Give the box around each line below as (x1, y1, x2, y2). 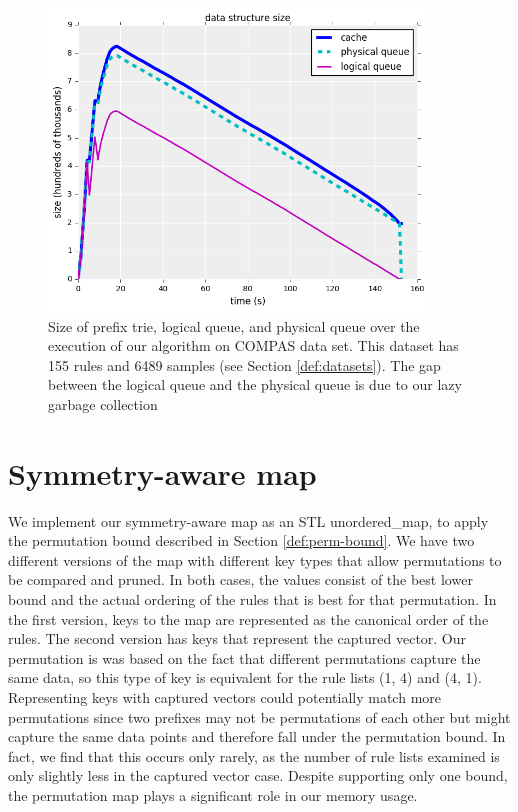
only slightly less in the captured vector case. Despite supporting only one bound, (8, 765, 508, 786)
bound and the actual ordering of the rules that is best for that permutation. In (8, 589, 497, 610)
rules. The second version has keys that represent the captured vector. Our (8, 628, 467, 649)
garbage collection (48, 393, 158, 414)
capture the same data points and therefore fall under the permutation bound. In (8, 726, 506, 747)
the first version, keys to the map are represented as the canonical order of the (8, 608, 489, 629)
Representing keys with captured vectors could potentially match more (8, 686, 442, 707)
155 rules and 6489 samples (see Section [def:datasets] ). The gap (48, 354, 441, 375)
